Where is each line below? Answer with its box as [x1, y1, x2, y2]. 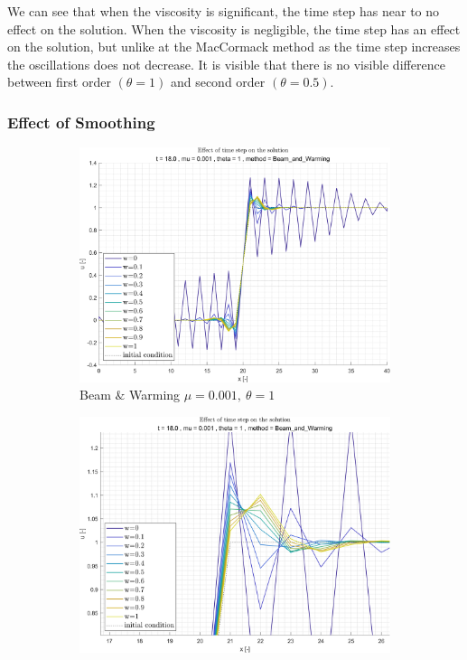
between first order [7, 72, 111, 91]
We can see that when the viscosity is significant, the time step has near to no [7, 2, 440, 20]
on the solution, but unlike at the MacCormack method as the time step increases [7, 37, 461, 56]
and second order [170, 72, 266, 91]
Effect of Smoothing [7, 110, 155, 133]
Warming [129, 385, 181, 404]
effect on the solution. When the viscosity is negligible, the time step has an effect [7, 19, 461, 38]
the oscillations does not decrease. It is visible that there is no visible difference [7, 54, 445, 73]
